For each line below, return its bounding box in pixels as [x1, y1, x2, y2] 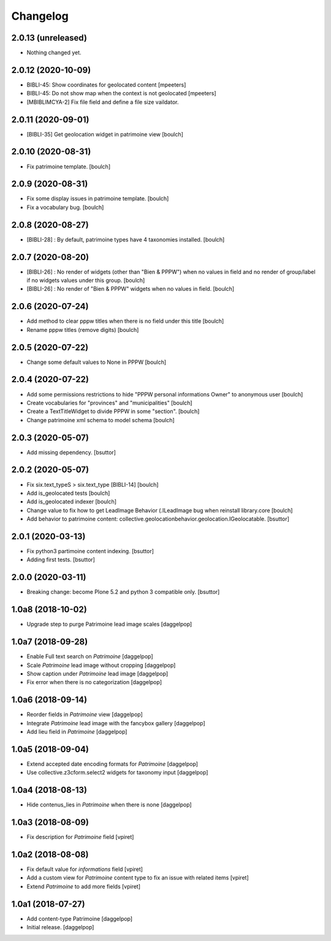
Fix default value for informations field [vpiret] [26, 865, 143, 873]
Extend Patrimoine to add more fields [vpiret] [26, 883, 141, 890]
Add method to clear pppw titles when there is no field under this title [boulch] [26, 317, 224, 325]
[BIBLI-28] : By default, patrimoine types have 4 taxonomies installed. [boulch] [26, 235, 225, 243]
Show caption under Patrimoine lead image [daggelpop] [26, 670, 169, 677]
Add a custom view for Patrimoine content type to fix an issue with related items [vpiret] [26, 874, 249, 881]
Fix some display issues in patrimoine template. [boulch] [26, 195, 169, 202]
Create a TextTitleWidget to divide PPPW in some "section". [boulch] [26, 408, 200, 415]
